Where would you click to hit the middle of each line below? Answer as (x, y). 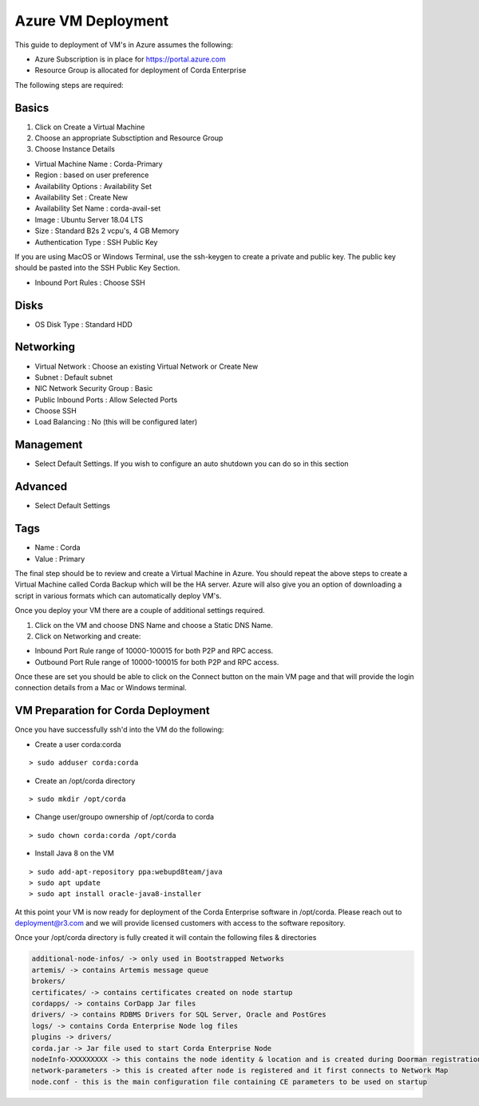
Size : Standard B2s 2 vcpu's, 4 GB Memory (107, 231)
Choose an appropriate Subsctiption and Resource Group (129, 138)
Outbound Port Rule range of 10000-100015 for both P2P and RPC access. (157, 662)
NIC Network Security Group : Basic (94, 389)
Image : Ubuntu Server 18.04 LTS (89, 219)
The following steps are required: (69, 85)
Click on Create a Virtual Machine (90, 127)
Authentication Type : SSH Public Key (96, 242)
